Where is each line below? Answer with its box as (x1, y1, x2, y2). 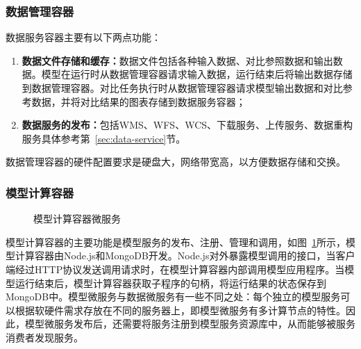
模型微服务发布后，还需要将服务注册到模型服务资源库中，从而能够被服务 (24, 316, 355, 331)
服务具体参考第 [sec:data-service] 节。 (22, 131, 186, 145)
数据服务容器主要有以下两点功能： (6, 30, 161, 44)
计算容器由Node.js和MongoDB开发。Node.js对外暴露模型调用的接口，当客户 (15, 248, 355, 263)
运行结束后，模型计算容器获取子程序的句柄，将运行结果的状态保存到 (15, 275, 326, 290)
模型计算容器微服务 (33, 211, 121, 226)
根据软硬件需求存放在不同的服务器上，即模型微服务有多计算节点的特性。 (15, 302, 346, 317)
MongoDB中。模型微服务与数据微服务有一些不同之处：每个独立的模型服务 (6, 289, 341, 304)
